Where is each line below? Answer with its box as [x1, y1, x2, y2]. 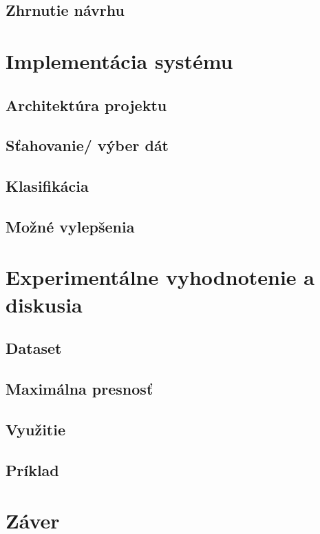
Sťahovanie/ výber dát [6, 135, 169, 156]
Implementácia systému [6, 46, 233, 75]
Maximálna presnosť [6, 378, 153, 399]
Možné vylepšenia [6, 215, 135, 237]
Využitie [6, 418, 65, 439]
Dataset [6, 337, 62, 359]
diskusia [6, 290, 83, 318]
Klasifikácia [6, 175, 89, 197]
